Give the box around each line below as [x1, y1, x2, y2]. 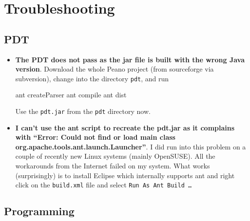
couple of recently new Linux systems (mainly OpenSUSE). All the [15, 151, 215, 161]
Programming [4, 203, 75, 219]
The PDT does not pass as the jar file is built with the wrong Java [15, 54, 245, 64]
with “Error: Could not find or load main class [15, 132, 175, 142]
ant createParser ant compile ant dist [15, 90, 127, 100]
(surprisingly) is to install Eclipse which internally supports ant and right [15, 170, 235, 180]
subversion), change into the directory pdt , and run [15, 73, 169, 83]
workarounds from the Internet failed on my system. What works [15, 161, 210, 171]
